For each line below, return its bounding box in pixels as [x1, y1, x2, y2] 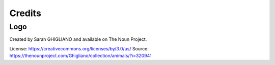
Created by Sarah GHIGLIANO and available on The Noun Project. [9, 36, 147, 42]
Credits [9, 8, 42, 19]
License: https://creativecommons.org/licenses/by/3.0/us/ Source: [9, 45, 149, 51]
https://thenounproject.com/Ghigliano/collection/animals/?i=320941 [9, 53, 152, 59]
